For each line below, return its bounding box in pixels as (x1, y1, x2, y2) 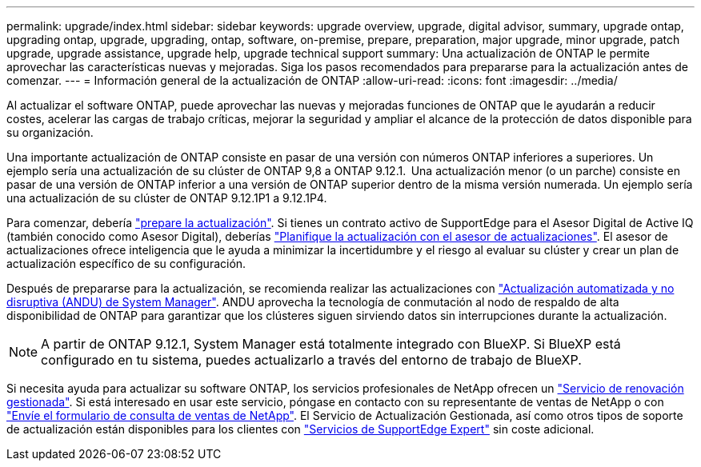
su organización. (6, 126, 94, 139)
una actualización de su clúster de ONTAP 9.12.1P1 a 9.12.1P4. (6, 191, 327, 205)
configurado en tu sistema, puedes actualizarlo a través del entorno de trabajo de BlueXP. (41, 352, 582, 368)
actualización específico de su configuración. (6, 257, 246, 270)
